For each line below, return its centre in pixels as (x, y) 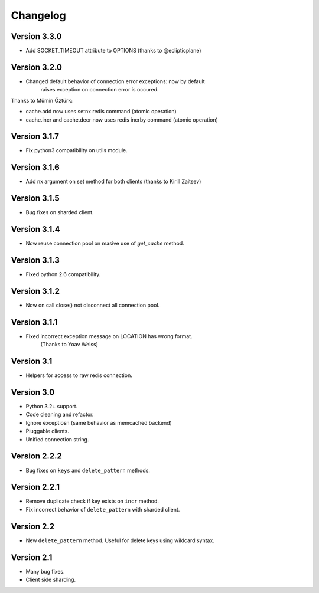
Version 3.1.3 (35, 260)
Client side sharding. (51, 580)
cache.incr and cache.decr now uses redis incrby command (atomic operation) (122, 119)
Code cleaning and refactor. (60, 415)
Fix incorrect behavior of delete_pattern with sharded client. (103, 509)
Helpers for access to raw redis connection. (79, 375)
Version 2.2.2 (36, 456)
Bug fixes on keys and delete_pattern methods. (88, 470)
